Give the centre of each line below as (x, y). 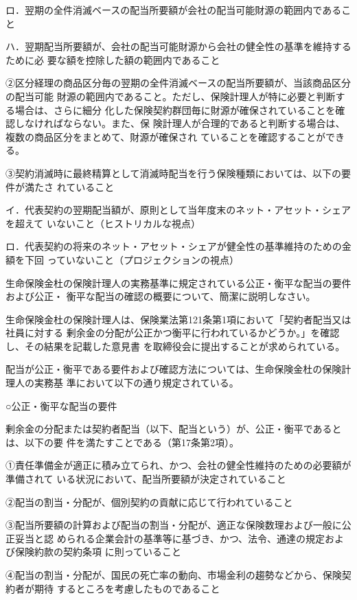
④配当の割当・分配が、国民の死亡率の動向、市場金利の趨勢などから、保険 (174, 575)
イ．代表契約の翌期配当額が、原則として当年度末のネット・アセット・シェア (178, 210)
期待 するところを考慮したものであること (127, 588)
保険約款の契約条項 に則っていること (98, 552)
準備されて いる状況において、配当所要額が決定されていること (146, 479)
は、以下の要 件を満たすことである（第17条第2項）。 (123, 442)
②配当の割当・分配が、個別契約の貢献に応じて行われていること (149, 501)
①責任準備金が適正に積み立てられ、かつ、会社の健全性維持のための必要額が (178, 465)
